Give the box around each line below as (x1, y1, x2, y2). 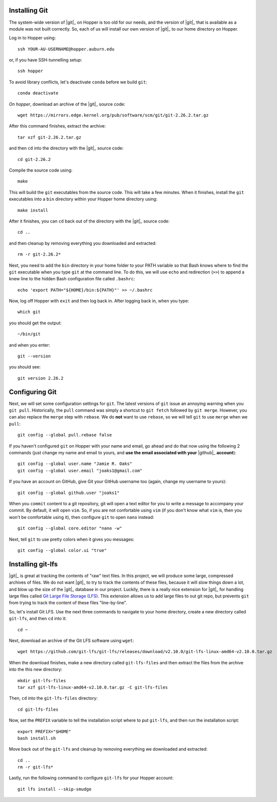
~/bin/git (17, 331, 41, 337)
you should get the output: (9, 320, 62, 326)
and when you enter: (9, 342, 50, 348)
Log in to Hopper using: (9, 35, 56, 41)
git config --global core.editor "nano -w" (17, 526, 122, 531)
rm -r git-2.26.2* (17, 252, 61, 257)
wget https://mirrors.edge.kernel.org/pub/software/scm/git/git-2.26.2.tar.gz (17, 112, 209, 118)
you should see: (9, 364, 41, 370)
